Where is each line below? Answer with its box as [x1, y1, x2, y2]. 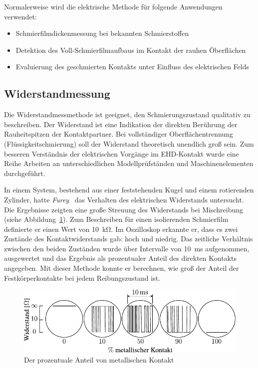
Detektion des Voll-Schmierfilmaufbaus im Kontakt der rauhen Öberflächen [15, 44, 246, 55]
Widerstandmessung [4, 86, 110, 101]
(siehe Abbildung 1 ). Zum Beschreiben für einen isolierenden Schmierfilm [4, 214, 229, 224]
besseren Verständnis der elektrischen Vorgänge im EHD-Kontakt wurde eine [4, 148, 239, 159]
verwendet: [4, 11, 37, 21]
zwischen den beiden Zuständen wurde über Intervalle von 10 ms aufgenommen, [4, 243, 250, 253]
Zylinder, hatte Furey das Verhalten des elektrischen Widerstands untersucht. [4, 194, 244, 204]
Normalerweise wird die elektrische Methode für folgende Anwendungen [4, 1, 223, 11]
